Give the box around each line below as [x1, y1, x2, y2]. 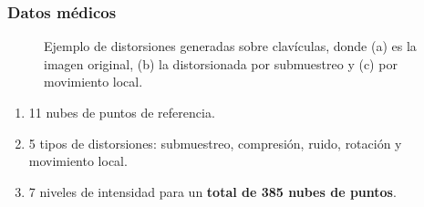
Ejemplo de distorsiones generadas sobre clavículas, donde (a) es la [44, 36, 417, 56]
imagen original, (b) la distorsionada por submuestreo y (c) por [44, 54, 398, 73]
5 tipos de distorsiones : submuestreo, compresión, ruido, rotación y [28, 133, 402, 152]
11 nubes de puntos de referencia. [28, 103, 215, 121]
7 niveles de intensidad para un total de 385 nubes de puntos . [28, 181, 397, 201]
